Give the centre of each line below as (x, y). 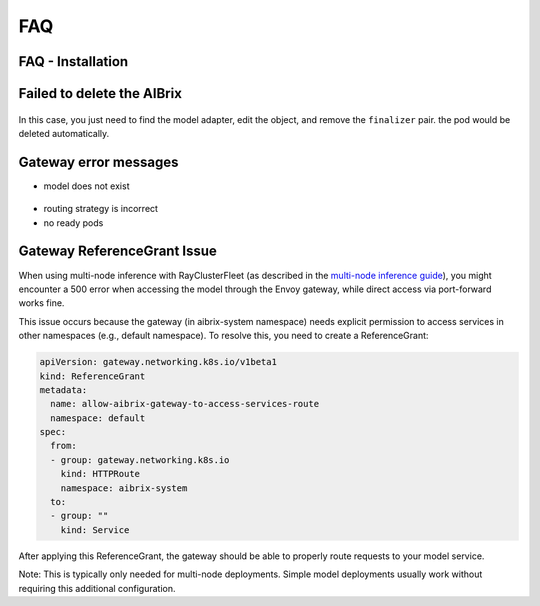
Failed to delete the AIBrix (100, 93)
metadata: (63, 389)
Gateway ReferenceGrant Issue (117, 251)
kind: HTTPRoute (100, 474)
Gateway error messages (98, 161)
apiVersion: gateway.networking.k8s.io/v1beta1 (158, 362)
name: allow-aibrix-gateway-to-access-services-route (185, 404)
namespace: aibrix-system (124, 488)
